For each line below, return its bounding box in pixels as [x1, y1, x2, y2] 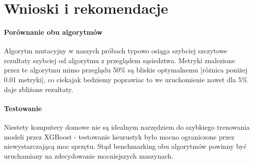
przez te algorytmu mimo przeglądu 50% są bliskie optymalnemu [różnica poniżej [4, 65, 248, 75]
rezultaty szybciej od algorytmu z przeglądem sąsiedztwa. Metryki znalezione [4, 55, 235, 65]
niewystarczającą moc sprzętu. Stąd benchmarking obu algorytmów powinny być [4, 141, 247, 151]
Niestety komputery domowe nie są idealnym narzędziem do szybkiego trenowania [4, 121, 250, 132]
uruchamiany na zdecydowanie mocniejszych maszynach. [4, 150, 174, 161]
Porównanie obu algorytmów [4, 26, 103, 37]
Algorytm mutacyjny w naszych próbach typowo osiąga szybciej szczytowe [4, 46, 228, 56]
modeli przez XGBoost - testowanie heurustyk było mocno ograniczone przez [4, 131, 235, 141]
